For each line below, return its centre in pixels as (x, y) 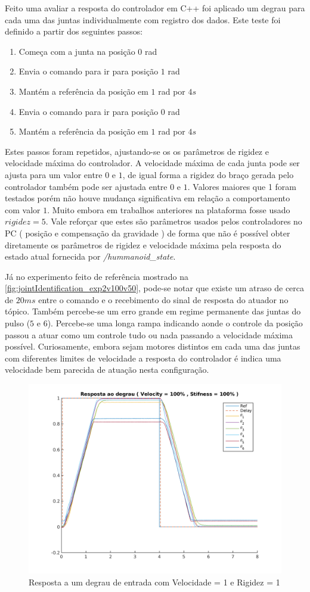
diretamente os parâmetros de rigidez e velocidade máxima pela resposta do (143, 244)
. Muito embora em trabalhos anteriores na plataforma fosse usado (169, 209)
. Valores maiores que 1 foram (242, 186)
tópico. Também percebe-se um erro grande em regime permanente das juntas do (153, 311)
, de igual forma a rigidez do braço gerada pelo (208, 174)
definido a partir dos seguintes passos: (74, 31)
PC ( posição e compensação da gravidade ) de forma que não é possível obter (148, 233)
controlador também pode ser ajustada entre (86, 186)
